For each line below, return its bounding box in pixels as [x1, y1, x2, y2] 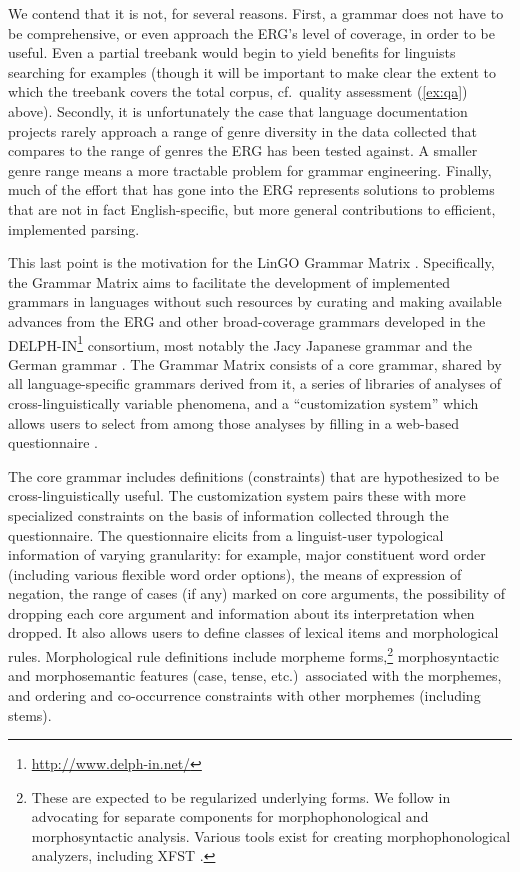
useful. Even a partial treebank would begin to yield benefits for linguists [8, 42, 456, 63]
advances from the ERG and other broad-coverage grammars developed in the [8, 310, 486, 331]
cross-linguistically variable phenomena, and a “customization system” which [8, 392, 479, 413]
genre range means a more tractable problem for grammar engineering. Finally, [8, 159, 492, 180]
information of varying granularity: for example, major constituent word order [8, 544, 486, 565]
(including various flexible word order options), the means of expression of [8, 563, 462, 584]
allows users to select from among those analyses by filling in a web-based [8, 412, 459, 433]
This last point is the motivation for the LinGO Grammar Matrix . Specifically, [8, 252, 495, 273]
